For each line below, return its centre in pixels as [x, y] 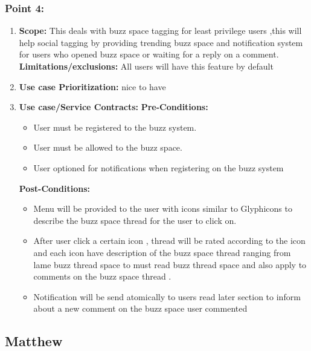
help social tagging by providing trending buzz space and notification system [161, 42]
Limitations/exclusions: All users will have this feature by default [146, 66]
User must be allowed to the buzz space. [108, 147]
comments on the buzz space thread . [102, 276]
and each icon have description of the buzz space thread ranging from [162, 252]
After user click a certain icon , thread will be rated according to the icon [169, 241]
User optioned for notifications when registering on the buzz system [159, 167]
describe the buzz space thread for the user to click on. [135, 220]
